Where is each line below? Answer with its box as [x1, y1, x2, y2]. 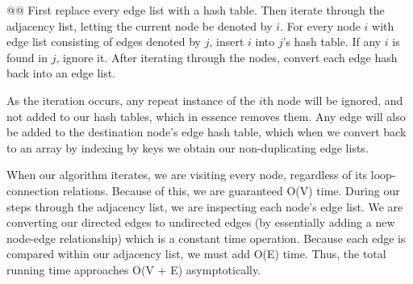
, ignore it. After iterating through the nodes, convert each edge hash [56, 48, 398, 65]
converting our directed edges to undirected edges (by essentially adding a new [6, 214, 395, 231]
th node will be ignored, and [262, 91, 403, 108]
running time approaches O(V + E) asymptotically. [6, 261, 261, 278]
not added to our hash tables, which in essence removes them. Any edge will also [6, 107, 406, 124]
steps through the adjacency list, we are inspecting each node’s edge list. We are [6, 198, 403, 215]
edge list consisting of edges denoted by [6, 33, 202, 50]
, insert [209, 33, 244, 50]
